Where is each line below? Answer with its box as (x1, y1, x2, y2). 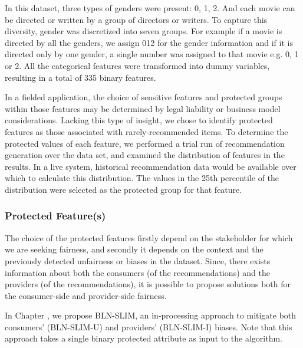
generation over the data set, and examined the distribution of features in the (5, 149, 285, 161)
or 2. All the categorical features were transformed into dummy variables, (5, 59, 270, 71)
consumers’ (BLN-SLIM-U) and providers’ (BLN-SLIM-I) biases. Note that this (5, 320, 292, 333)
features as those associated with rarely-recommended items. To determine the (5, 125, 288, 137)
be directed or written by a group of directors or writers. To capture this (5, 13, 268, 25)
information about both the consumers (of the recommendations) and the (5, 266, 270, 278)
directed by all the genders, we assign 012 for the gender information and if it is (5, 36, 293, 48)
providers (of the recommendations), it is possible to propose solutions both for (5, 278, 291, 290)
